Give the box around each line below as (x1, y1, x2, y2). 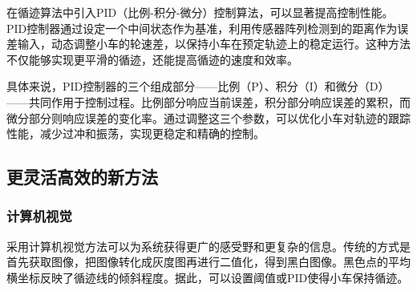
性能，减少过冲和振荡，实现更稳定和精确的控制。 (6, 125, 265, 142)
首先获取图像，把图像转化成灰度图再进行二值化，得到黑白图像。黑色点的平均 (6, 253, 411, 270)
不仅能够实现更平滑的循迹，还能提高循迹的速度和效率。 (6, 51, 298, 67)
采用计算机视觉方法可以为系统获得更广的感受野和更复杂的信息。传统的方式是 (6, 237, 411, 254)
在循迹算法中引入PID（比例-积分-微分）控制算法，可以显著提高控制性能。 (6, 4, 394, 20)
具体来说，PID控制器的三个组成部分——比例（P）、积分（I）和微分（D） (6, 78, 390, 95)
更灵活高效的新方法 (6, 164, 158, 189)
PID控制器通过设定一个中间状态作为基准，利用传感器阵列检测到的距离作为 (6, 19, 398, 36)
